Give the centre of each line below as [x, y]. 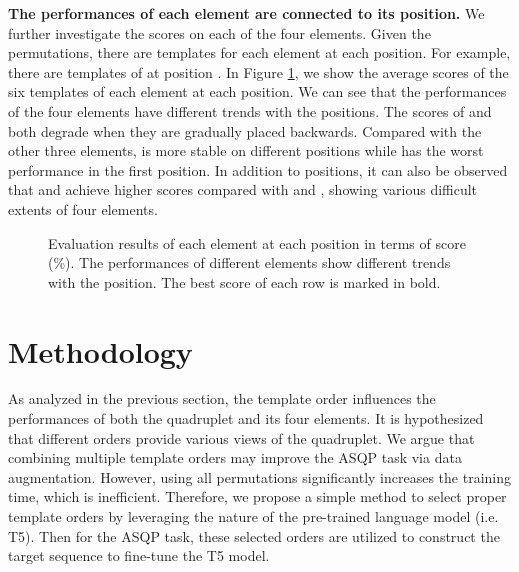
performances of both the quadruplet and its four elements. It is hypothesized [246, 418]
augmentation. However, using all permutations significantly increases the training [260, 476]
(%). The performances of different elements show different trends [249, 262]
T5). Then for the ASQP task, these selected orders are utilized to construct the [254, 535]
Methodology [100, 350]
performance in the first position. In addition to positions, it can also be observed [258, 169]
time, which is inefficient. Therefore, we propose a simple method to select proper [257, 496]
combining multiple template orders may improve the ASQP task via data [235, 457]
